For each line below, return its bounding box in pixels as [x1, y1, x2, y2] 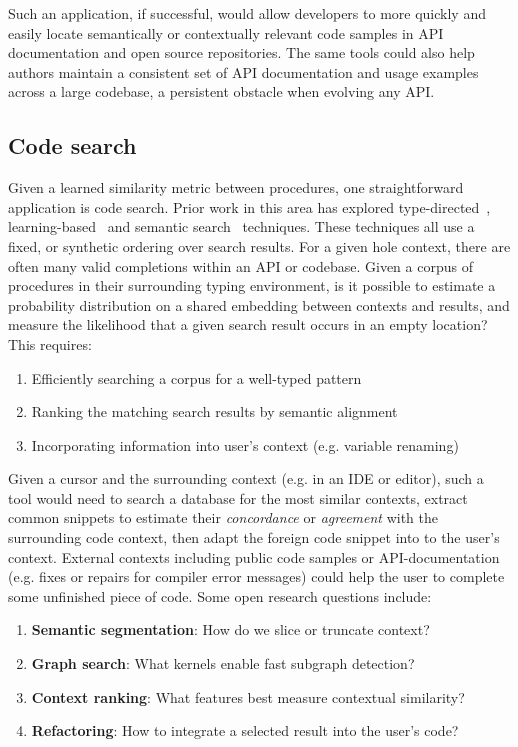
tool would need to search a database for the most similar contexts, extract [8, 487, 468, 508]
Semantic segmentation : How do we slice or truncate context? [31, 619, 430, 640]
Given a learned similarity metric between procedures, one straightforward [8, 177, 464, 198]
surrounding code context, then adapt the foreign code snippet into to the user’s [8, 527, 500, 548]
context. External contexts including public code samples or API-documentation [8, 546, 500, 567]
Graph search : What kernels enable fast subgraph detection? [31, 653, 415, 674]
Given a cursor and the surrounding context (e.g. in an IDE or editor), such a [8, 468, 484, 489]
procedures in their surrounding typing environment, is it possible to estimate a [8, 275, 496, 296]
